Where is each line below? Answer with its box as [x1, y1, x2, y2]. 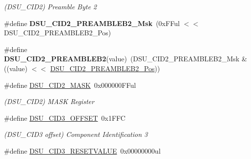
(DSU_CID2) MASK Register [4, 96, 95, 106]
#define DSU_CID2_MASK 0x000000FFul [4, 79, 136, 90]
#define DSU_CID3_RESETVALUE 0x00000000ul [4, 145, 161, 156]
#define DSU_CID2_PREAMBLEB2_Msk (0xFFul [4, 18, 180, 28]
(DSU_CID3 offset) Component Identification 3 [4, 129, 148, 139]
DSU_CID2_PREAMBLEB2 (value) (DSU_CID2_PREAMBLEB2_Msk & [4, 53, 247, 64]
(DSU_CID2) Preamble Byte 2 [4, 1, 97, 11]
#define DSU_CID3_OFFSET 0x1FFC [4, 112, 125, 123]
